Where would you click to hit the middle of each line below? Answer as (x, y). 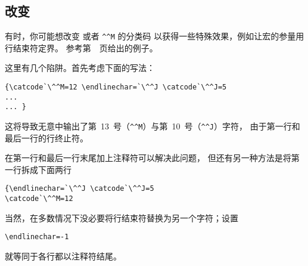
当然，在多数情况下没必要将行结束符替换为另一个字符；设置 (122, 217)
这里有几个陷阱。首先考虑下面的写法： (80, 68)
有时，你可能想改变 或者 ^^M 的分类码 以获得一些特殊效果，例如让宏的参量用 (155, 36)
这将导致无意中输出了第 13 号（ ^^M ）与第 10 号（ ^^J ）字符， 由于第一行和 (153, 126)
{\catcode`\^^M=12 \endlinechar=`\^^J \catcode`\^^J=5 (116, 87)
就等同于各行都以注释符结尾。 (63, 256)
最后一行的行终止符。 (46, 137)
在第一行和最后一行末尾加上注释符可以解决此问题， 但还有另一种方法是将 (148, 158)
